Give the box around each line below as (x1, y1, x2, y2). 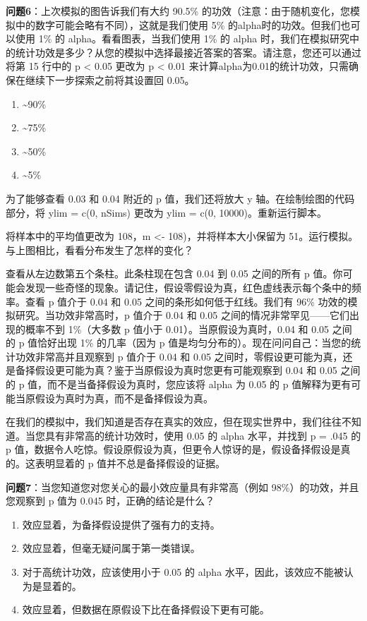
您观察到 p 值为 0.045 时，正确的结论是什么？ (6, 493, 215, 508)
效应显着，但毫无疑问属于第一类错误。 (22, 541, 200, 555)
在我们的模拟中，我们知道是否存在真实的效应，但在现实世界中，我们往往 (6, 414, 342, 429)
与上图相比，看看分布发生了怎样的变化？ (6, 242, 193, 257)
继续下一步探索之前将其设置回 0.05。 (25, 72, 195, 87)
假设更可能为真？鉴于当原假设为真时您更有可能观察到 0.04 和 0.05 (35, 363, 337, 378)
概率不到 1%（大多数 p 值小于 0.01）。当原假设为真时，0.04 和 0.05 (25, 321, 330, 336)
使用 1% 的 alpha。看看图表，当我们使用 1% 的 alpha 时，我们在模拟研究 (15, 31, 349, 46)
